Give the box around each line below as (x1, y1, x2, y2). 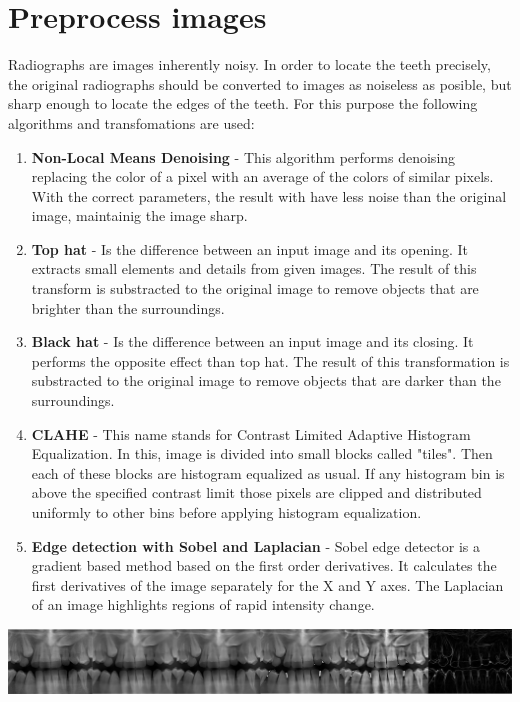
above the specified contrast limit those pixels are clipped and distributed (31, 482, 482, 503)
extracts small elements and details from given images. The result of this (31, 258, 477, 279)
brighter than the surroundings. (31, 297, 225, 318)
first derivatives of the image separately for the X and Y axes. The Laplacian (31, 574, 504, 595)
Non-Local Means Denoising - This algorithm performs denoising (31, 146, 456, 167)
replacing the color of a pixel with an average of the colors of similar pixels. (31, 166, 494, 187)
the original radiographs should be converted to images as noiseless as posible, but (8, 73, 512, 94)
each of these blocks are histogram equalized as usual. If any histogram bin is (31, 462, 505, 483)
